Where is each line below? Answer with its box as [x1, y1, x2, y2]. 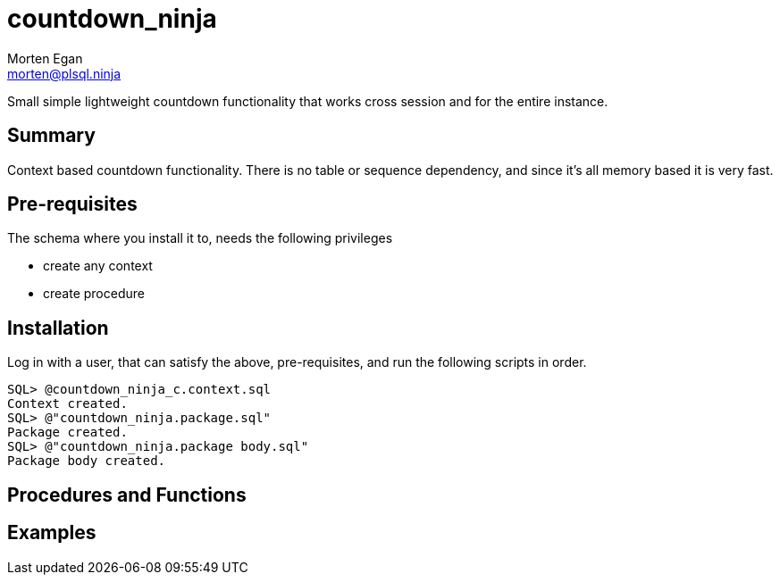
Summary [7, 124, 96, 147]
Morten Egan [7, 50, 83, 66]
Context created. [7, 396, 128, 412]
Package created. [7, 425, 128, 440]
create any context [43, 258, 153, 274]
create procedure [43, 286, 145, 302]
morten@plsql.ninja [7, 65, 122, 81]
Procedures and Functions [7, 483, 247, 506]
